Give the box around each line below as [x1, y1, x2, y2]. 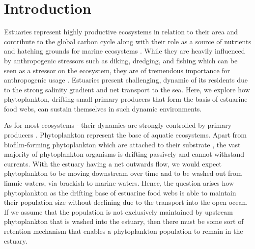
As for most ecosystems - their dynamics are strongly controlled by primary [4, 120, 232, 130]
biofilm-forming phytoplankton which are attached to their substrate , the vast [4, 139, 241, 149]
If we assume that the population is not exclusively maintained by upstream [4, 206, 233, 217]
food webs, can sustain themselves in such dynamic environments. [4, 103, 202, 113]
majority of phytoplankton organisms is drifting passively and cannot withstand [4, 149, 245, 159]
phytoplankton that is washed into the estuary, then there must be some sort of [4, 216, 244, 226]
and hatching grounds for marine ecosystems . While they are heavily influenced [4, 46, 245, 56]
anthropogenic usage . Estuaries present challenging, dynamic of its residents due [4, 75, 248, 85]
